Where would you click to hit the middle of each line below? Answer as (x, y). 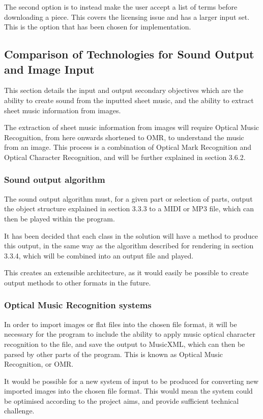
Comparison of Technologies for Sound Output (129, 54)
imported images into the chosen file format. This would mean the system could (128, 391)
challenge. (19, 411)
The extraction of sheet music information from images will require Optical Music (131, 127)
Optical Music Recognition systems (78, 305)
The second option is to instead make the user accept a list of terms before (121, 7)
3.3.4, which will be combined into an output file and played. (99, 255)
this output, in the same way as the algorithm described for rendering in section (129, 246)
